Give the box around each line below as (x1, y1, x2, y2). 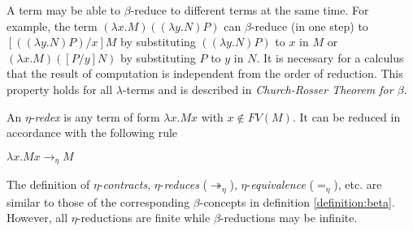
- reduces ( (159, 176, 207, 193)
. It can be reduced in (292, 108, 401, 125)
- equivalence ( (246, 176, 314, 193)
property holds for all (7, 80, 113, 97)
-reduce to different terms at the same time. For (130, 2, 369, 18)
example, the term (7, 17, 98, 34)
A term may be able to (7, 2, 121, 18)
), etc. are (333, 176, 382, 193)
